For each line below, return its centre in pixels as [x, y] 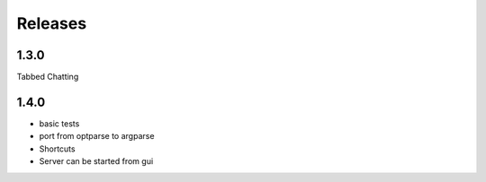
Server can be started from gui [96, 161]
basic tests [59, 123]
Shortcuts [57, 149]
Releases [52, 23]
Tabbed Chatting [48, 77]
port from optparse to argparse [97, 136]
